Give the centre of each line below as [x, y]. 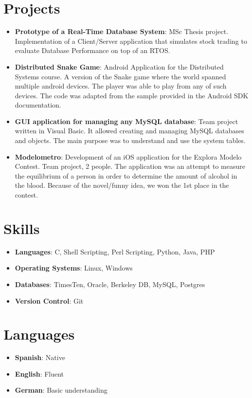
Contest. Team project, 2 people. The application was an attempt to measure [130, 166]
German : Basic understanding [61, 390]
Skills [22, 228]
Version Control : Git [49, 300]
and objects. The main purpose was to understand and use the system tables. [130, 140]
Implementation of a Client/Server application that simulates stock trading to [131, 41]
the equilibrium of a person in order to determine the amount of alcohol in [126, 175]
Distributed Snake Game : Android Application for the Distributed [119, 66]
